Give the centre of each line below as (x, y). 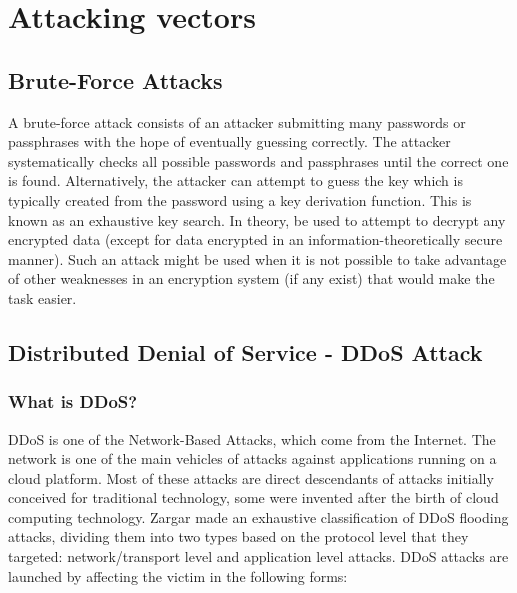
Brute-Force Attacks (115, 79)
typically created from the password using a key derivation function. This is (240, 199)
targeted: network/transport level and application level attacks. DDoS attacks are (258, 556)
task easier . (42, 297)
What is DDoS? (73, 401)
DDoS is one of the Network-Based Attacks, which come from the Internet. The (252, 438)
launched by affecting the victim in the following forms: (178, 575)
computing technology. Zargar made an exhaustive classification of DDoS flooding (258, 516)
